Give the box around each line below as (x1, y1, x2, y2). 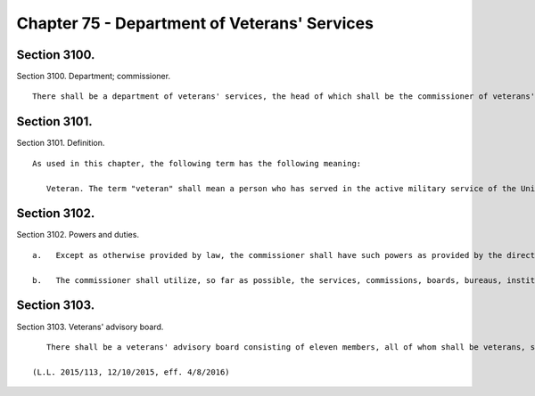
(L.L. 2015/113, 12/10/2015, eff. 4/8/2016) (32, 367, 231, 377)
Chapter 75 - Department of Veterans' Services (16, 13, 374, 33)
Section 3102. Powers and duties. (16, 230, 140, 240)
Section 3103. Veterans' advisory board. (16, 321, 164, 332)
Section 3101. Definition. (16, 138, 105, 149)
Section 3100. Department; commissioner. (16, 71, 171, 82)
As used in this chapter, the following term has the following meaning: (32, 158, 362, 168)
